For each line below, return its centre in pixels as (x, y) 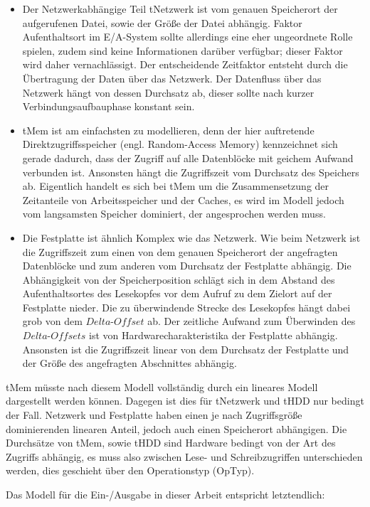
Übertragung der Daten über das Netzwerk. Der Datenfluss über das (172, 78)
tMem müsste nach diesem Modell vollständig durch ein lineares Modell (162, 386)
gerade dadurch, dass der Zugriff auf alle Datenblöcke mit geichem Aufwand (188, 158)
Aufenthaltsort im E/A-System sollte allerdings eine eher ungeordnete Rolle (187, 37)
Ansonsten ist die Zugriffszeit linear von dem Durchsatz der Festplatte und (186, 349)
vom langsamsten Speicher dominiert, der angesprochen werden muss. (174, 214)
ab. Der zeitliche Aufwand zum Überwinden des (252, 321)
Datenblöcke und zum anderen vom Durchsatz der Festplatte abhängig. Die (187, 266)
